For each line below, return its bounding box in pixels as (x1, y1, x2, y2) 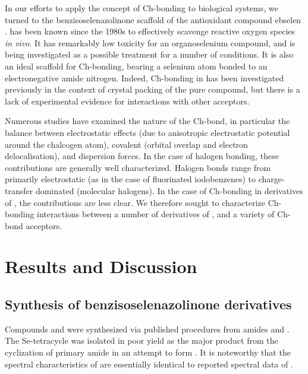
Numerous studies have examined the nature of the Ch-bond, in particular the (5, 115, 290, 127)
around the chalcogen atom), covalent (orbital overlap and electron (5, 138, 248, 150)
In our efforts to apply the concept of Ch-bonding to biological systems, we (5, 2, 278, 14)
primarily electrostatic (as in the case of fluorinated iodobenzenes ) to (5, 173, 256, 185)
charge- (258, 173, 285, 185)
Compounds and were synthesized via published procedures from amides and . (5, 322, 290, 335)
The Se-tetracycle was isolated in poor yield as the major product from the (5, 334, 278, 347)
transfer (5, 184, 33, 196)
